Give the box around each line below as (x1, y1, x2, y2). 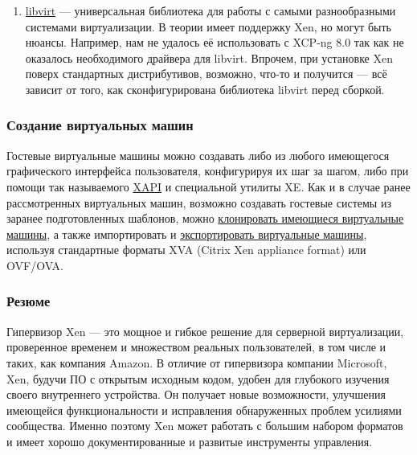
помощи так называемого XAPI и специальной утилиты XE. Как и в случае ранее (6, 178, 411, 195)
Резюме (6, 291, 51, 311)
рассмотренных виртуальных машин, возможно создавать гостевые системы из (6, 194, 391, 211)
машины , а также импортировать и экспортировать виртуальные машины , (6, 225, 367, 242)
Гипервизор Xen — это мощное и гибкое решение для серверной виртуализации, (6, 322, 404, 339)
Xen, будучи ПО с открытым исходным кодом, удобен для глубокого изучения (6, 370, 390, 387)
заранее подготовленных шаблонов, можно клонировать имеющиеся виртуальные (6, 210, 404, 227)
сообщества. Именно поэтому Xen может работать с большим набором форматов (6, 417, 403, 434)
